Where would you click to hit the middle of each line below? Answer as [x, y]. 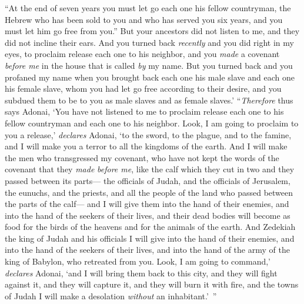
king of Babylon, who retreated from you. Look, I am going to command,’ [138, 261]
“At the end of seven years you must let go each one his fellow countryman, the [148, 8]
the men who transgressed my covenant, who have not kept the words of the [142, 157]
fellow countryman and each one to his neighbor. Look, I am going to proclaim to [152, 123]
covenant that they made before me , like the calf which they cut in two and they [150, 169]
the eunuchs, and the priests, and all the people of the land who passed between [149, 192]
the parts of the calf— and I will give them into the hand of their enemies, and [147, 204]
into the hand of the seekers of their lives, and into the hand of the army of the [147, 250]
